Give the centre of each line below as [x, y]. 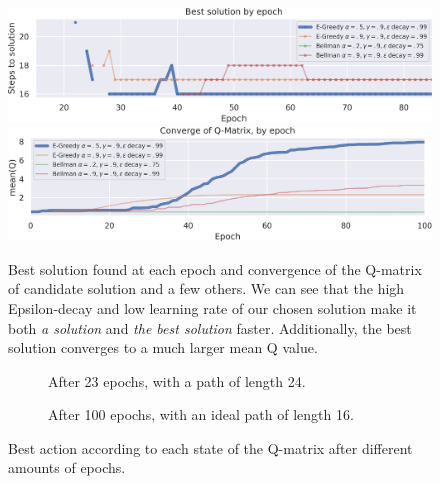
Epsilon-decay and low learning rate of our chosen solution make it [212, 307]
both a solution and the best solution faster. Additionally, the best [210, 327]
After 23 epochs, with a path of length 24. [177, 380]
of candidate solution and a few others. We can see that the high [206, 288]
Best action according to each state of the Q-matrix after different [210, 447]
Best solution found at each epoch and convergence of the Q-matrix [215, 268]
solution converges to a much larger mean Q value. [163, 347]
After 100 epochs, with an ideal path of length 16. [201, 414]
